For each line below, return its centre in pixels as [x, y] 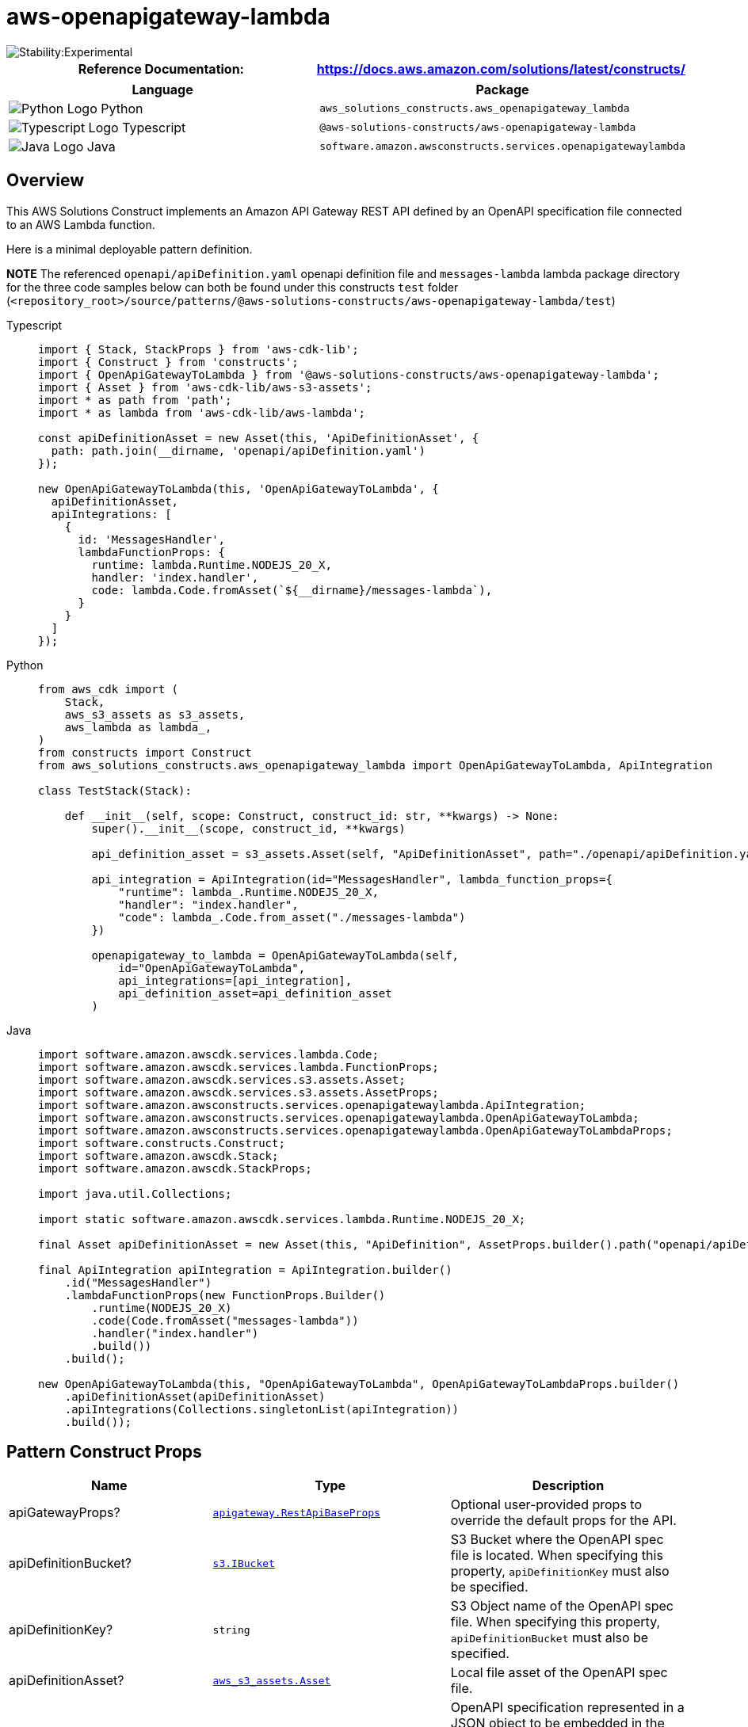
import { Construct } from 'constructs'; [168, 362]
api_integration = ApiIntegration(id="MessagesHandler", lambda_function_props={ [352, 879]
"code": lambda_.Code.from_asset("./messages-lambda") [292, 917]
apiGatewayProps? [65, 1513]
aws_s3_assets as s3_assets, [155, 714]
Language [162, 89]
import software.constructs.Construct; [162, 1143]
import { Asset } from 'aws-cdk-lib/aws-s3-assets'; [205, 387]
